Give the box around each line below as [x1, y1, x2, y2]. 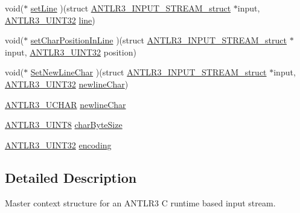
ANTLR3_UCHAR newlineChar [5, 98, 126, 110]
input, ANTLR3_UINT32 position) [5, 45, 136, 58]
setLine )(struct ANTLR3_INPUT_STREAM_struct [30, 2, 231, 14]
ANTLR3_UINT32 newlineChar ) [5, 77, 129, 90]
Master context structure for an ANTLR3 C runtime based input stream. [5, 196, 276, 209]
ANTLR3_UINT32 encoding [5, 138, 112, 151]
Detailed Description [5, 168, 137, 186]
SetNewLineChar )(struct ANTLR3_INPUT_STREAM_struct [30, 66, 267, 78]
